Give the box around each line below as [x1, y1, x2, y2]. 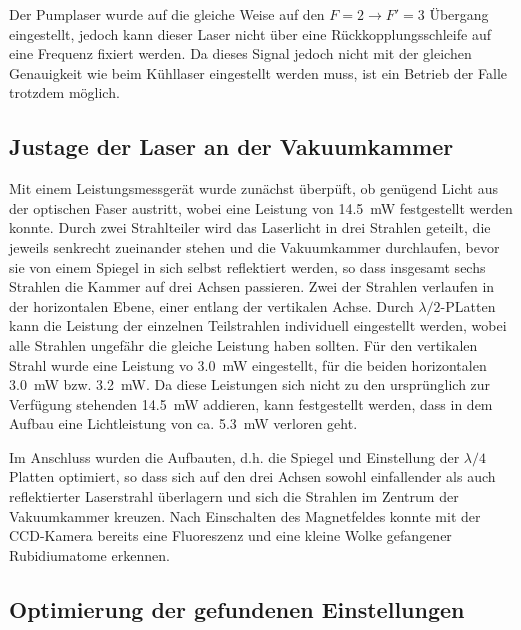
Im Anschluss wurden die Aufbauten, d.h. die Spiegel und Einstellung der [9, 446, 460, 467]
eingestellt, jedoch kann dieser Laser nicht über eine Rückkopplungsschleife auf [9, 23, 491, 44]
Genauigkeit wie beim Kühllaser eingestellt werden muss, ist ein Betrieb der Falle [9, 62, 507, 83]
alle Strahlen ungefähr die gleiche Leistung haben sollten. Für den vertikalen [9, 334, 478, 355]
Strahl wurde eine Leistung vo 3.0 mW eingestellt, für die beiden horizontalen [9, 354, 487, 375]
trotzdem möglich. [9, 82, 120, 103]
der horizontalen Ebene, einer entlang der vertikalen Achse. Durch [9, 295, 414, 316]
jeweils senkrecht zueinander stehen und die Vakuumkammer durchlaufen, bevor [9, 236, 500, 257]
